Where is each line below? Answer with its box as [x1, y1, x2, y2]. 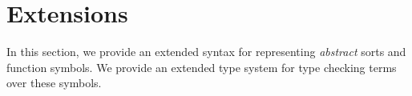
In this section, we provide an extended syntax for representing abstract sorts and [6, 43, 406, 60]
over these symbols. [6, 74, 102, 91]
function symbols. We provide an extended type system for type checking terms [6, 58, 397, 75]
